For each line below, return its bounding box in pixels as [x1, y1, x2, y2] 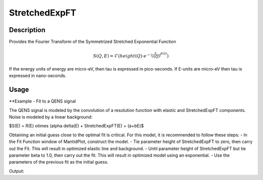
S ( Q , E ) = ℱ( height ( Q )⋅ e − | [93, 53, 152, 59]
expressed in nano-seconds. [9, 73, 67, 79]
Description [9, 26, 46, 34]
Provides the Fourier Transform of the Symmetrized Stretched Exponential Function [9, 39, 176, 45]
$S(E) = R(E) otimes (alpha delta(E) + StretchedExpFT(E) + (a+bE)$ [9, 123, 144, 129]
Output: [9, 168, 24, 174]
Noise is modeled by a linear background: [9, 114, 93, 120]
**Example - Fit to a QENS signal [9, 98, 76, 104]
